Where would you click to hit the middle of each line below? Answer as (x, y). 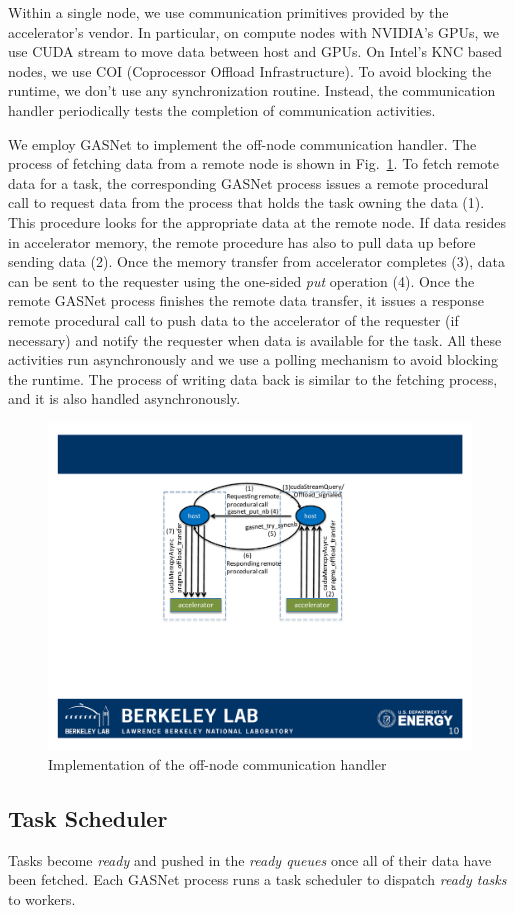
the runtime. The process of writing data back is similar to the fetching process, (253, 378)
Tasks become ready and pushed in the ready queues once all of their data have (250, 859)
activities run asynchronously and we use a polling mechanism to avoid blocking (253, 359)
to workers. (42, 898)
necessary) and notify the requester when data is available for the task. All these (255, 339)
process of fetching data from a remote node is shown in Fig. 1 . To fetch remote (254, 163)
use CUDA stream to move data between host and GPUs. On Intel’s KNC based (255, 51)
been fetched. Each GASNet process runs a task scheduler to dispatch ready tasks (257, 879)
